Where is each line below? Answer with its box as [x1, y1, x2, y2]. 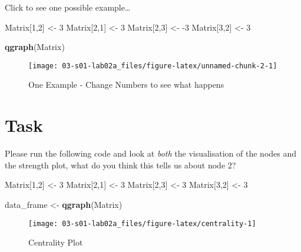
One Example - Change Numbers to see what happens [28, 78, 224, 91]
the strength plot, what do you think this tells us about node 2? [5, 158, 236, 171]
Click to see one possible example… [5, 1, 131, 13]
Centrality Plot [28, 236, 83, 248]
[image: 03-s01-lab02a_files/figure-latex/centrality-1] [28, 219, 256, 228]
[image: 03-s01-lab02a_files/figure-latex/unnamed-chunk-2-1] [28, 61, 277, 70]
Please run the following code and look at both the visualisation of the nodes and [5, 147, 297, 160]
